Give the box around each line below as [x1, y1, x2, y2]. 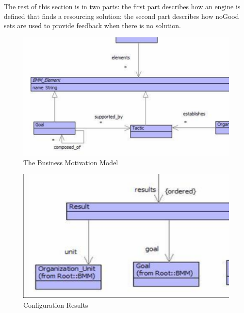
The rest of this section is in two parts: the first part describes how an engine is [4, 1, 241, 11]
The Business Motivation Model [23, 157, 118, 167]
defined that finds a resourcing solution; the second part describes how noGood [4, 11, 239, 21]
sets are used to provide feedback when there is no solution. [4, 20, 181, 31]
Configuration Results [23, 299, 88, 310]
